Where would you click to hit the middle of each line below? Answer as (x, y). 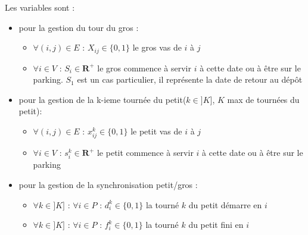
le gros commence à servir (144, 68)
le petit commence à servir (145, 153)
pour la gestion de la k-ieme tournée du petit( (102, 99)
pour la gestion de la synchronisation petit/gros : (108, 184)
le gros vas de (157, 47)
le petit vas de (156, 131)
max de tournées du (263, 99)
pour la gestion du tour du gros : (79, 27)
